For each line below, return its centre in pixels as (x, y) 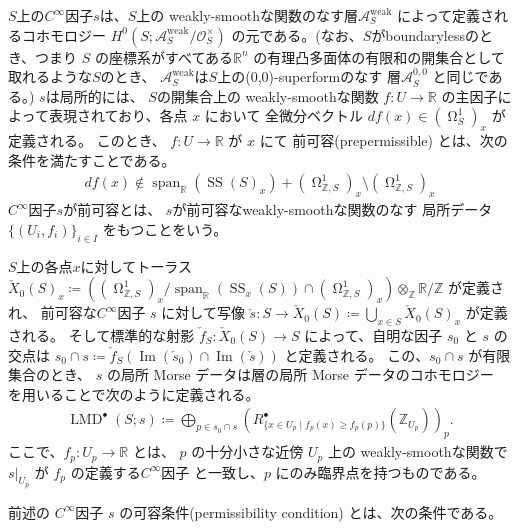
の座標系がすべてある (163, 56)
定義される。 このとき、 (87, 140)
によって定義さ (445, 15)
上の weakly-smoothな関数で (417, 451)
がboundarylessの (425, 34)
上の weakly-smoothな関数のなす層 (247, 15)
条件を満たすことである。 (92, 159)
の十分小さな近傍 (247, 451)
